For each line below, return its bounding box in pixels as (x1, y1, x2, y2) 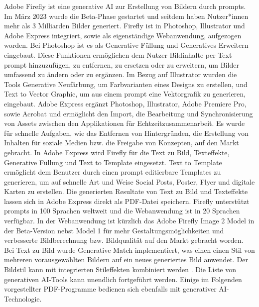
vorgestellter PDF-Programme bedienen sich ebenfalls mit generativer (4, 284, 217, 294)
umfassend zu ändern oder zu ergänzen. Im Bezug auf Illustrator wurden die (4, 69, 237, 80)
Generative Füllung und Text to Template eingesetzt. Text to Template (4, 157, 222, 167)
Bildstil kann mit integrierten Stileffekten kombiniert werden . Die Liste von (4, 264, 237, 275)
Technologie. (4, 293, 42, 304)
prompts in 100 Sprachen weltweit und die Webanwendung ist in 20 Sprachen (4, 205, 240, 216)
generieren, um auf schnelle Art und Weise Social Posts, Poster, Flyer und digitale (4, 176, 255, 187)
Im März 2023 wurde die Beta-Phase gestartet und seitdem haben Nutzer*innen (4, 10, 249, 21)
